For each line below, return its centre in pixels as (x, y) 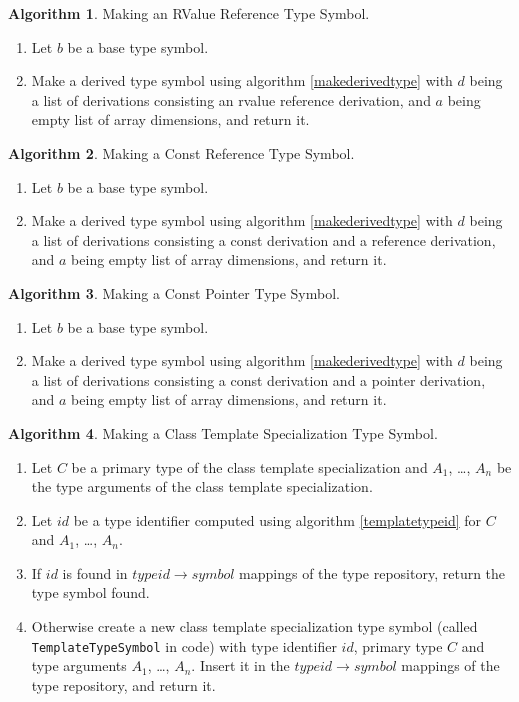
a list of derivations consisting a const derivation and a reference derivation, (263, 239)
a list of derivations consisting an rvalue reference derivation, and (231, 99)
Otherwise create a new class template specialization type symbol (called (254, 626)
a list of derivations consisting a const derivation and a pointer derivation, (258, 379)
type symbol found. (90, 592)
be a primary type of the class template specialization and (249, 466)
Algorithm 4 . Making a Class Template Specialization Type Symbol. (223, 432)
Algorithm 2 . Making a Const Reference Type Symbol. (181, 152)
